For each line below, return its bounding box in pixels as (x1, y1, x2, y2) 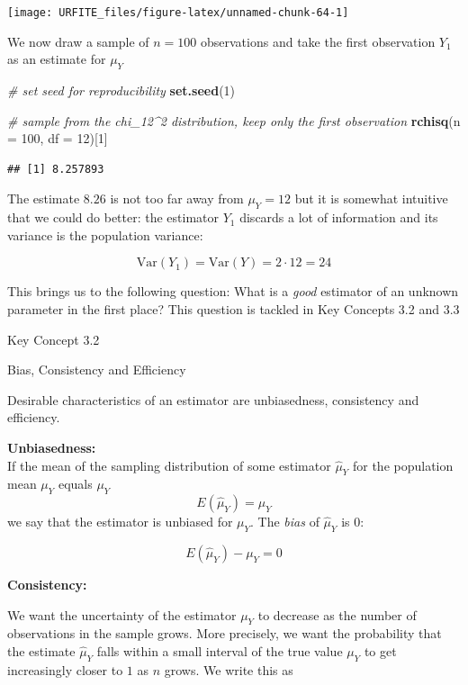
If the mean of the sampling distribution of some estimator (7, 455, 331, 474)
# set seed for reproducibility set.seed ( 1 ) (7, 81, 236, 100)
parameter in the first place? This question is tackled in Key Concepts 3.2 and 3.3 (7, 300, 460, 318)
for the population (352, 455, 454, 474)
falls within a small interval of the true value (96, 641, 343, 660)
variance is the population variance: (7, 225, 203, 244)
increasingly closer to (7, 660, 123, 679)
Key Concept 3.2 (7, 329, 100, 348)
